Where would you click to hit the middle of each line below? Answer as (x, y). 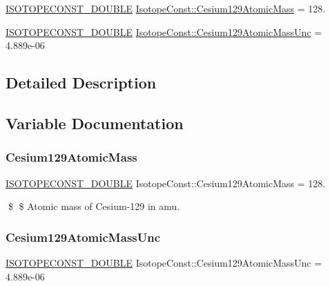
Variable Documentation (95, 123)
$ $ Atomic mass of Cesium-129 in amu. (94, 206)
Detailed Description (81, 83)
